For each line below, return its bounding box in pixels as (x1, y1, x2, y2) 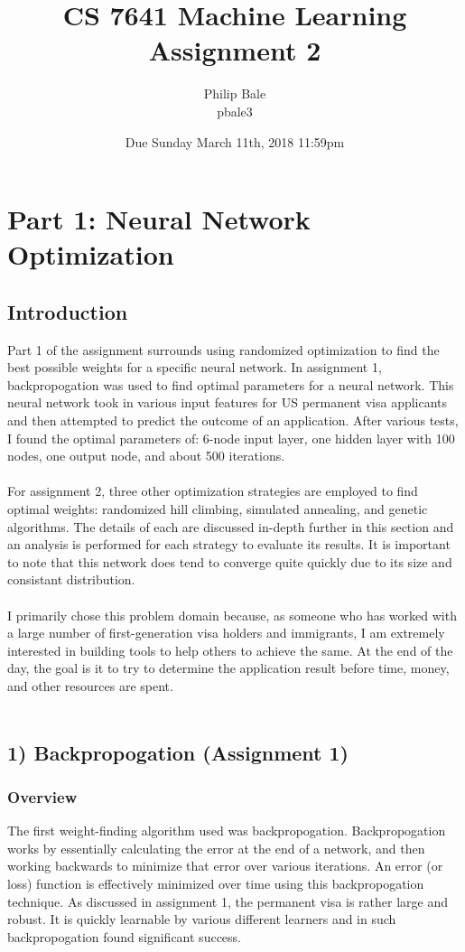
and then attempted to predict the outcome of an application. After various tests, (7, 411, 459, 430)
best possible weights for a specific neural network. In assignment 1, (7, 358, 382, 377)
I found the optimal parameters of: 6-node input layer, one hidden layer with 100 (7, 428, 455, 447)
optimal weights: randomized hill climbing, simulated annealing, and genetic (7, 499, 428, 518)
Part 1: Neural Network (7, 201, 311, 238)
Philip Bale (203, 84, 266, 103)
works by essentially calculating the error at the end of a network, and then (7, 838, 425, 857)
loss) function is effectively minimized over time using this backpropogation (7, 873, 424, 892)
